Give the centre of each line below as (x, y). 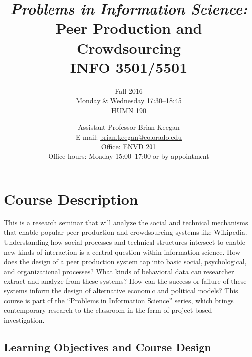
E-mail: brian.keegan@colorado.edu (129, 137)
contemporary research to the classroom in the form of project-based (108, 310)
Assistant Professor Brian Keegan (129, 127)
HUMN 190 (129, 110)
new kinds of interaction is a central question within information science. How (122, 251)
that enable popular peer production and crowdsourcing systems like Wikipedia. (126, 232)
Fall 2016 (129, 91)
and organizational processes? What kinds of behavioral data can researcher (119, 271)
